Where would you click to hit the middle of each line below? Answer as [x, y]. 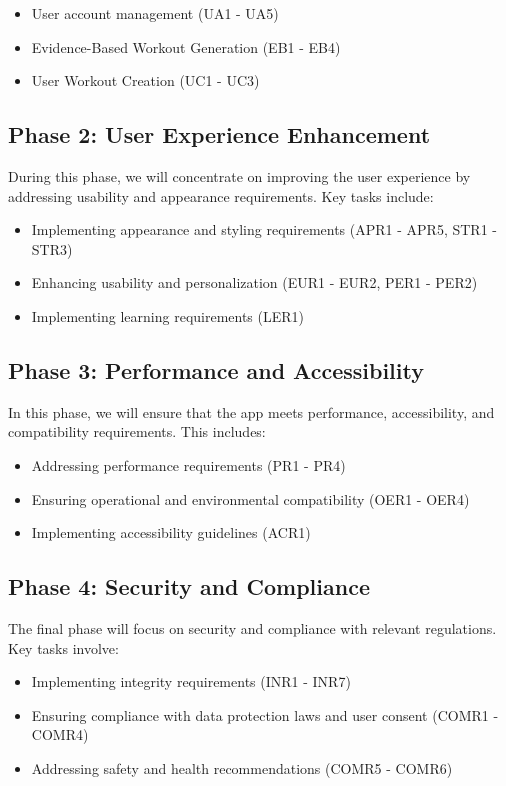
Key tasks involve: [63, 647]
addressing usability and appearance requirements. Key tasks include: [221, 195]
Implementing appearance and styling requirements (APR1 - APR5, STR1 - [264, 229]
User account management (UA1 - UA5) [155, 13]
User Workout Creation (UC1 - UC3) [145, 80]
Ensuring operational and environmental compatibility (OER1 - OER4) [250, 498]
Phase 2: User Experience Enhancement [219, 134]
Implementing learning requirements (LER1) [168, 315]
